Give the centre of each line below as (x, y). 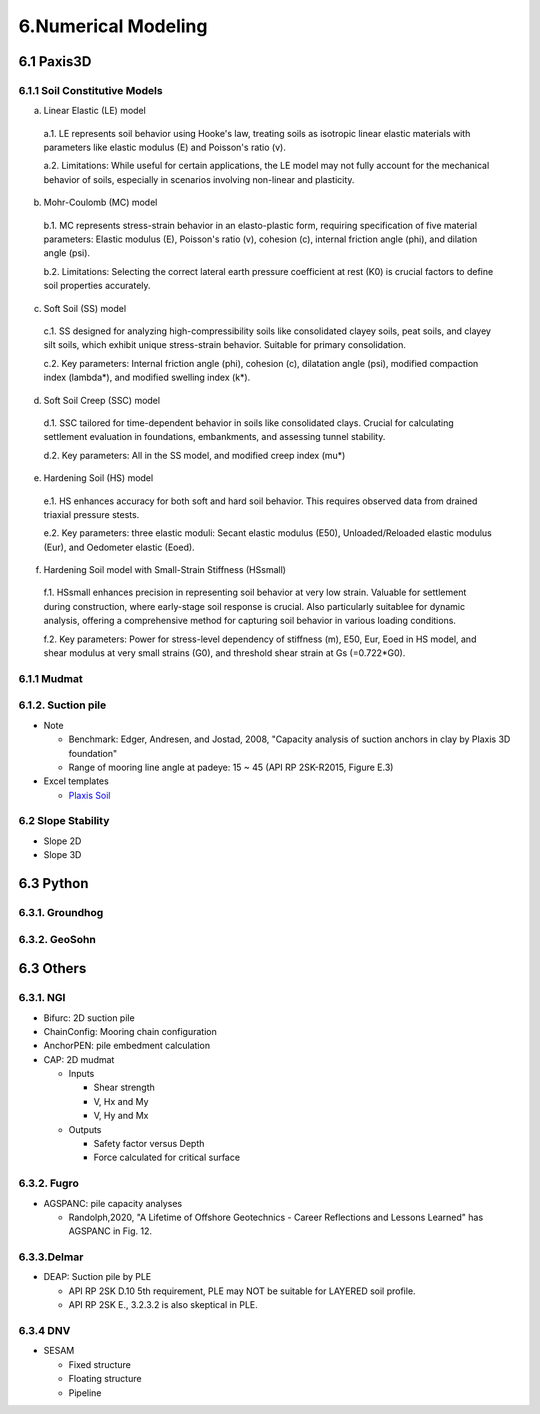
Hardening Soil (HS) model (98, 478)
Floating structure (105, 1379)
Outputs (85, 1129)
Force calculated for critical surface (166, 1157)
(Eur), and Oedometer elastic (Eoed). (119, 547)
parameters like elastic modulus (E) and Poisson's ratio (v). (165, 147)
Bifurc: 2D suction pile (89, 1017)
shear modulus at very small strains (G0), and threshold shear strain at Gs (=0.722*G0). (224, 653)
